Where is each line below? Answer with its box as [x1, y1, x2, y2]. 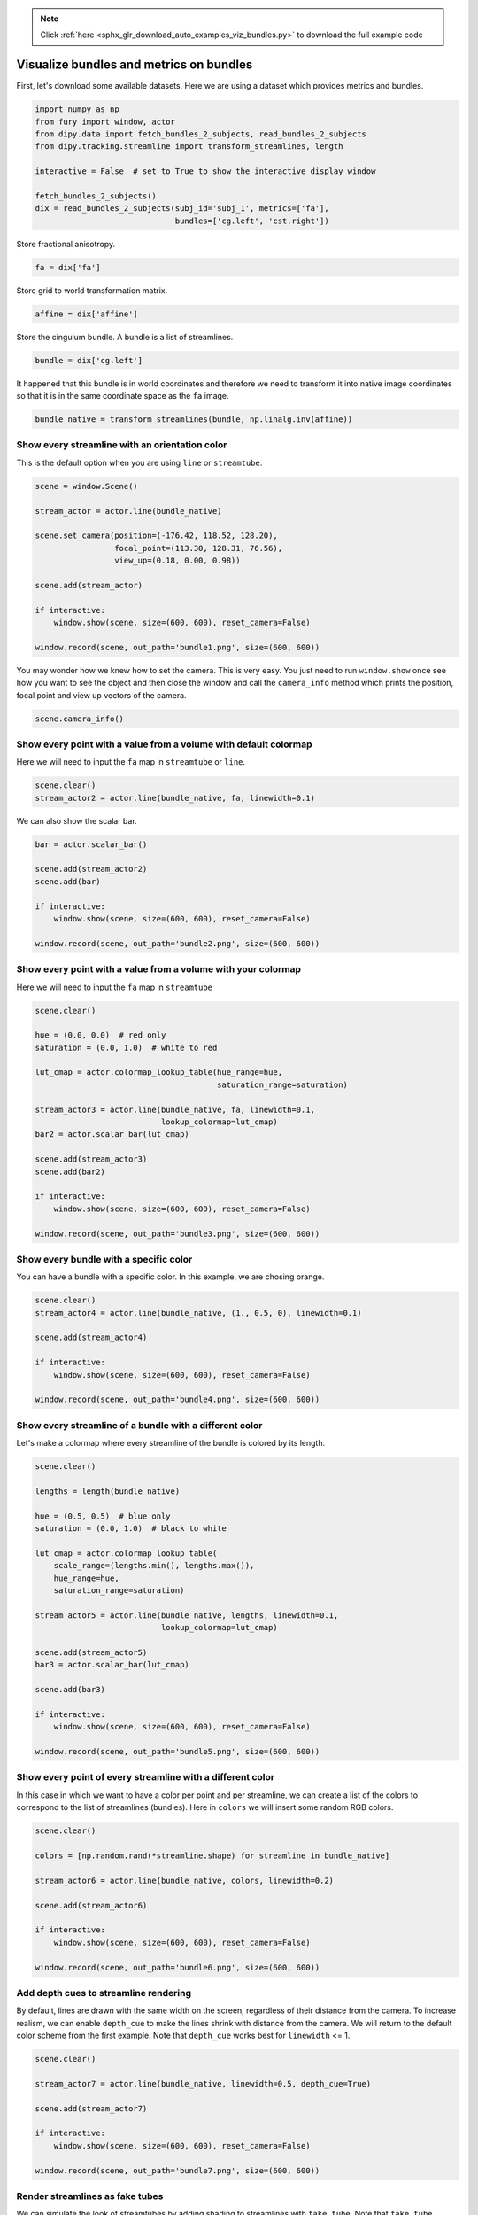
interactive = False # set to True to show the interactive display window [35, 167, 376, 176]
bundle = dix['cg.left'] [35, 355, 143, 365]
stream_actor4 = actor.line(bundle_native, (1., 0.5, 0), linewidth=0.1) [35, 1308, 362, 1317]
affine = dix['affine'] [35, 308, 139, 319]
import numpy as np [35, 105, 119, 114]
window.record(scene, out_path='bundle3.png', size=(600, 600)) [35, 1228, 320, 1239]
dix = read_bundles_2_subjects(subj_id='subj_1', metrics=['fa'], [35, 204, 329, 214]
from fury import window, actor [35, 116, 176, 127]
